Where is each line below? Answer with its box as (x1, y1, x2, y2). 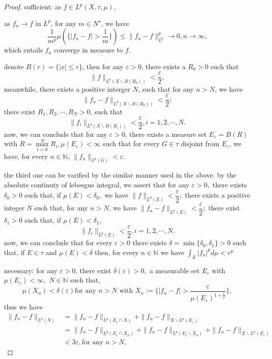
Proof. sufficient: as (4, 1, 61, 11)
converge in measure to (54, 45, 123, 55)
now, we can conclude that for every (4, 237, 112, 248)
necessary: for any (4, 265, 58, 275)
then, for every (95, 247, 139, 257)
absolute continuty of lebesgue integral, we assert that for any (4, 179, 190, 190)
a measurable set (149, 265, 200, 275)
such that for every (103, 138, 160, 149)
